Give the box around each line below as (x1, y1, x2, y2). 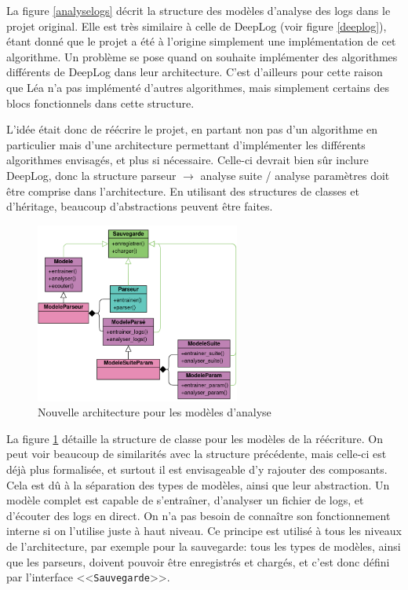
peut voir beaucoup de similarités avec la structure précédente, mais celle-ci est (6, 445, 387, 462)
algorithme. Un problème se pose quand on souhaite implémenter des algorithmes (6, 48, 398, 64)
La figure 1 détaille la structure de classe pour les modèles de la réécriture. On (6, 430, 383, 446)
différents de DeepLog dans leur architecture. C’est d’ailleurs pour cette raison (6, 64, 383, 80)
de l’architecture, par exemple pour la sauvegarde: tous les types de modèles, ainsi (6, 538, 401, 555)
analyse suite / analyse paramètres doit (200, 167, 390, 183)
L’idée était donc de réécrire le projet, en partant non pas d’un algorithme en (6, 121, 378, 137)
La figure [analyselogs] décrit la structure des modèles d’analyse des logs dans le (6, 2, 391, 18)
